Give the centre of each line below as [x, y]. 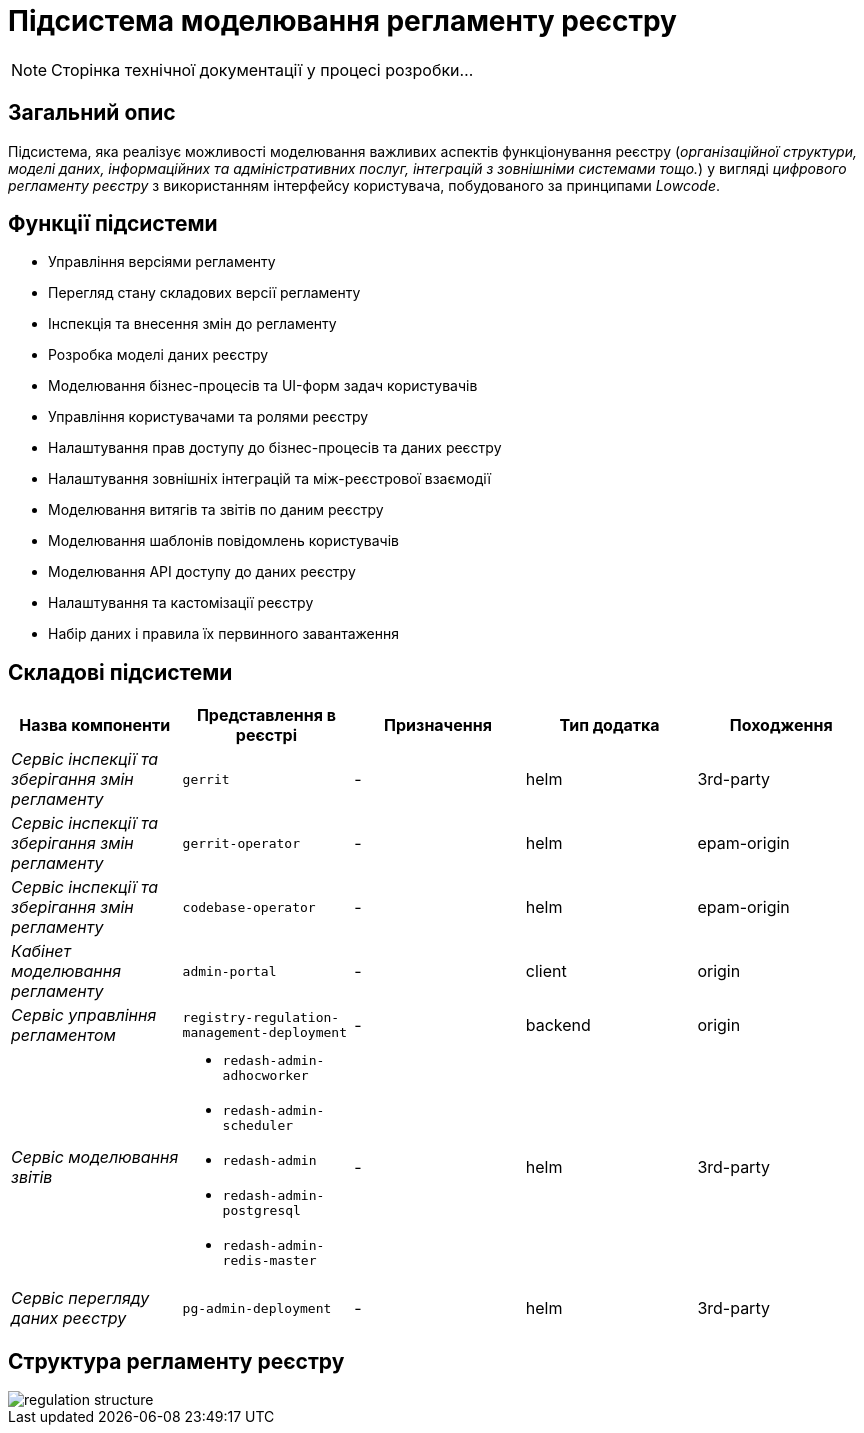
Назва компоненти [95, 725]
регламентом [63, 1035]
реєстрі [266, 735]
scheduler [258, 1126]
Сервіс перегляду [80, 1298]
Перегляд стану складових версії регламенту [204, 293]
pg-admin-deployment [257, 1308]
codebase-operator [249, 907]
